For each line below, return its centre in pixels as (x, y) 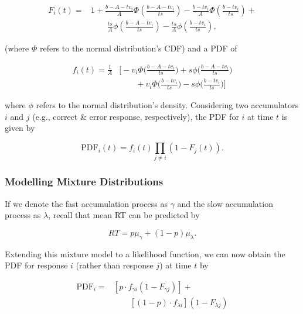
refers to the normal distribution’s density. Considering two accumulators (167, 105)
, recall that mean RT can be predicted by (124, 215)
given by (20, 128)
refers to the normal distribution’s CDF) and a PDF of (138, 48)
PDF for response (36, 265)
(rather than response (115, 265)
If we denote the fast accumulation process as (86, 203)
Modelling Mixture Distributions (84, 182)
